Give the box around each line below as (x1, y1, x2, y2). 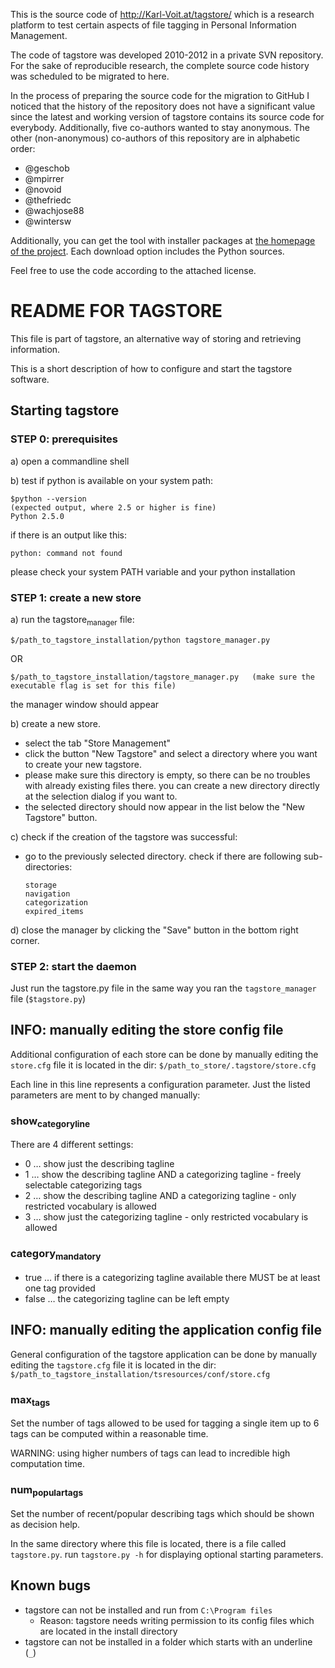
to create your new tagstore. (24, 758, 142, 770)
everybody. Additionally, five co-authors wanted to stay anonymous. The (10, 122, 310, 133)
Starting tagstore (10, 402, 120, 419)
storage (24, 880, 57, 890)
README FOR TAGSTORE (10, 300, 223, 323)
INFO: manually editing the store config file (10, 1022, 284, 1039)
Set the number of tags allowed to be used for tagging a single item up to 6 (10, 1417, 320, 1429)
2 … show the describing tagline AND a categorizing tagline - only (24, 1190, 297, 1202)
